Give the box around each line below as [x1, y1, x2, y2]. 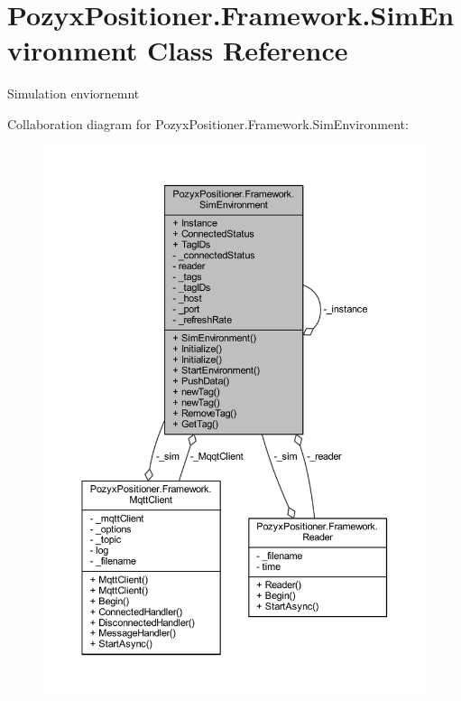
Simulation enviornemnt [7, 84, 140, 103]
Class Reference [147, 32, 348, 69]
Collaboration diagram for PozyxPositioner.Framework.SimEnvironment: [7, 114, 409, 133]
